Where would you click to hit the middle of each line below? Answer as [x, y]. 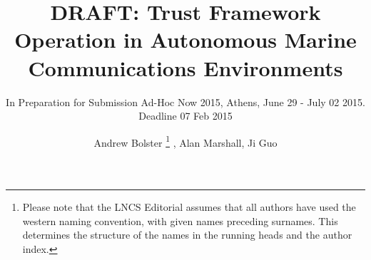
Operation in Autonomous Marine [185, 40]
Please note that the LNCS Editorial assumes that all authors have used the [189, 206]
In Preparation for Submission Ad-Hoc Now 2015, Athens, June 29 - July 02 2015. [185, 102]
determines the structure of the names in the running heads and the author [187, 235]
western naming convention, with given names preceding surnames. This [180, 220]
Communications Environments [185, 67]
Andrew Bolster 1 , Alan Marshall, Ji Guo [185, 141]
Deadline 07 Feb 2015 [185, 116]
